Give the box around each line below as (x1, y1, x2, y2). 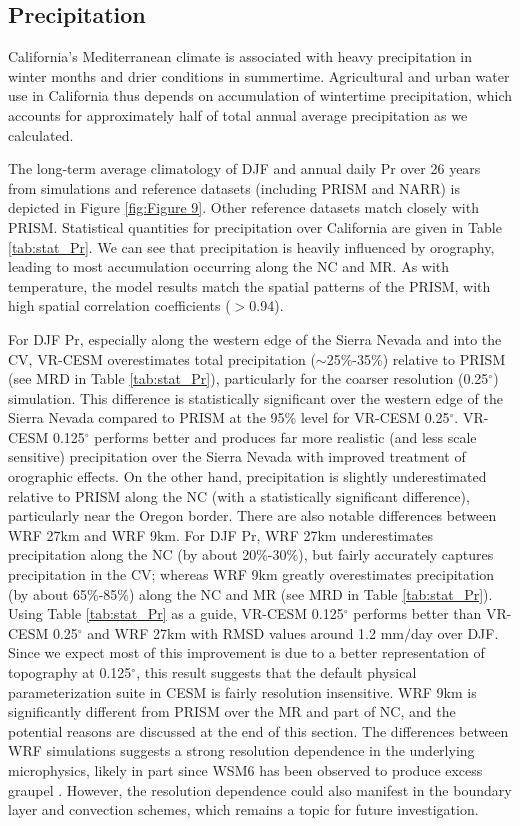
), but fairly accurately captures (298, 544, 494, 565)
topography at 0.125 (8, 662, 132, 683)
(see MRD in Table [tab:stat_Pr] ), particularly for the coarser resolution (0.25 (8, 368, 489, 389)
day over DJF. (411, 622, 499, 643)
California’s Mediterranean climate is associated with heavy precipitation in (8, 46, 473, 67)
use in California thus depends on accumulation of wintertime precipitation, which (8, 85, 512, 106)
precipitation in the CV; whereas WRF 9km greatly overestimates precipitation (8, 564, 495, 585)
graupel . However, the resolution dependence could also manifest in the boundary (8, 779, 512, 800)
